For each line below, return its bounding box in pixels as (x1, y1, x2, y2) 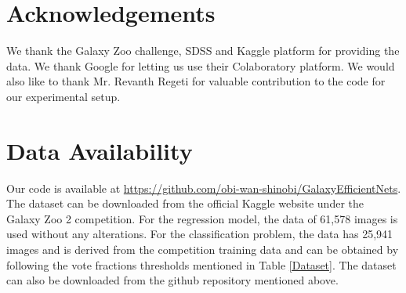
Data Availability (6, 134, 193, 166)
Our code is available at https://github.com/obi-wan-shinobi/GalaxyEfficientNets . (6, 179, 401, 196)
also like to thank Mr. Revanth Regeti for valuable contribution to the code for (6, 73, 386, 89)
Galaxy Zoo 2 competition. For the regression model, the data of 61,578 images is (6, 210, 398, 226)
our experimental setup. (6, 88, 121, 104)
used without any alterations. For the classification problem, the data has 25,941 (6, 226, 393, 242)
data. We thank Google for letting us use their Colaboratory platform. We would (6, 57, 395, 74)
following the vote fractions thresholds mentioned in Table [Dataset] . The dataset (6, 256, 397, 273)
